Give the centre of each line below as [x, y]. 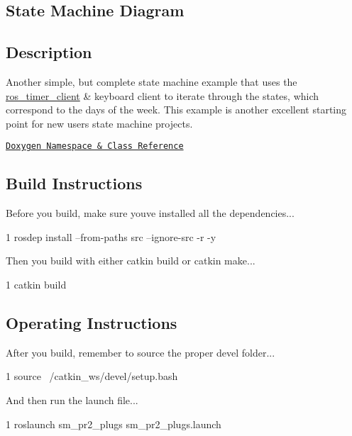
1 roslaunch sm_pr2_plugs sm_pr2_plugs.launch [114, 424]
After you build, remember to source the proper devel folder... [141, 352]
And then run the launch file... [72, 399]
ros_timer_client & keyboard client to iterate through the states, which [163, 95]
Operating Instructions [92, 322]
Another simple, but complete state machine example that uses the [152, 81]
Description [49, 52]
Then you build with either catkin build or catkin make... [131, 261]
